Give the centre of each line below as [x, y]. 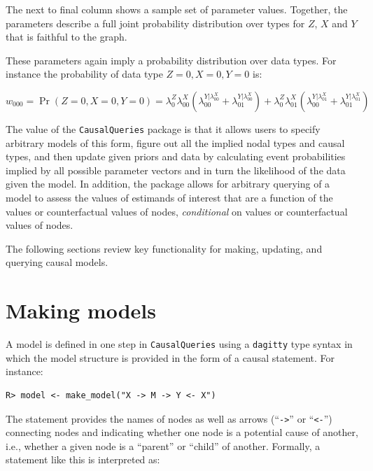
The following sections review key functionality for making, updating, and [164, 248]
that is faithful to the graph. [66, 37]
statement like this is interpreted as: [83, 459]
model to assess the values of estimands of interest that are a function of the [169, 197]
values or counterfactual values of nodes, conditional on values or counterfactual [177, 211]
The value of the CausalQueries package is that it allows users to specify [163, 128]
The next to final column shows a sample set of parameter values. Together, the [177, 9]
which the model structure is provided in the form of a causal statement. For [170, 357]
